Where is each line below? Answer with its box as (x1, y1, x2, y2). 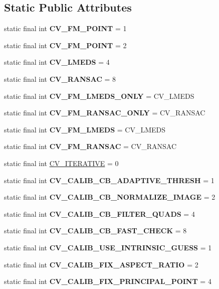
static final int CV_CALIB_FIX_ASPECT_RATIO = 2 (4, 259, 198, 269)
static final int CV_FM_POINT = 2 (4, 40, 127, 50)
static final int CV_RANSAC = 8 (4, 73, 116, 84)
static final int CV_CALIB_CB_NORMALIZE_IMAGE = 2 (4, 192, 215, 202)
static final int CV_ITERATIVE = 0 (4, 158, 119, 168)
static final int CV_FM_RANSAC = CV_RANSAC (4, 141, 177, 152)
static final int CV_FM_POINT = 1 (4, 23, 127, 34)
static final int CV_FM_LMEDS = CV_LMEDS (4, 124, 166, 134)
